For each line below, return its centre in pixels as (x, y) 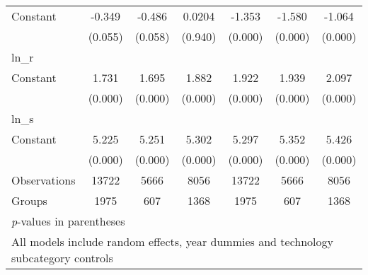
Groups (29, 200)
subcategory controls (62, 258)
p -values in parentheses (68, 221)
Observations (44, 180)
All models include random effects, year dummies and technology (172, 241)
